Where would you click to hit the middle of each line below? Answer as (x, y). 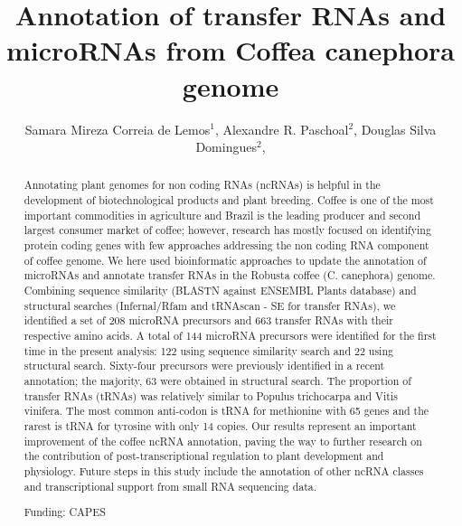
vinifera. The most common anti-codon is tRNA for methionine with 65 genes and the (226, 411)
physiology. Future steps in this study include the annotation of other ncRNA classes (224, 470)
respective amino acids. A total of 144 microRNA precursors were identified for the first (230, 336)
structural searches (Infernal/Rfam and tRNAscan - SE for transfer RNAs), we (210, 305)
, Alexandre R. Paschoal (282, 129)
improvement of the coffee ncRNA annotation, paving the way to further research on (223, 441)
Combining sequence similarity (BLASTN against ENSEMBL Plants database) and (220, 291)
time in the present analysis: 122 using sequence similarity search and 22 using (208, 350)
